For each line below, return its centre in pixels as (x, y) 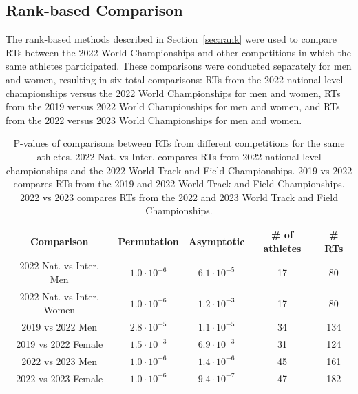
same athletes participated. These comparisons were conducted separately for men (179, 66)
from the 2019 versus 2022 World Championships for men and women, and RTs (173, 106)
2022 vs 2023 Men (60, 361)
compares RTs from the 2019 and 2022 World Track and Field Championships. (179, 184)
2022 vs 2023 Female (60, 378)
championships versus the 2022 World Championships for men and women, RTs (173, 93)
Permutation (148, 241)
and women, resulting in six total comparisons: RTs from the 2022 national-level (175, 79)
